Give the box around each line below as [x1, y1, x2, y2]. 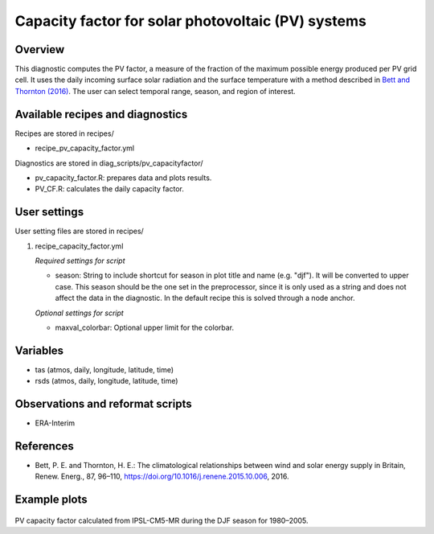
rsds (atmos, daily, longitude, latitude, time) [35, 376, 178, 386]
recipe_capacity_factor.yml [35, 241, 124, 251]
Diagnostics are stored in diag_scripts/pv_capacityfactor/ [14, 158, 204, 168]
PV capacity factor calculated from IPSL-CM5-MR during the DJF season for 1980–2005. [14, 516, 309, 525]
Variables [14, 343, 64, 357]
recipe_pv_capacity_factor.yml [35, 143, 135, 153]
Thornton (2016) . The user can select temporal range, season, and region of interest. [14, 86, 297, 96]
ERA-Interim [35, 418, 76, 428]
